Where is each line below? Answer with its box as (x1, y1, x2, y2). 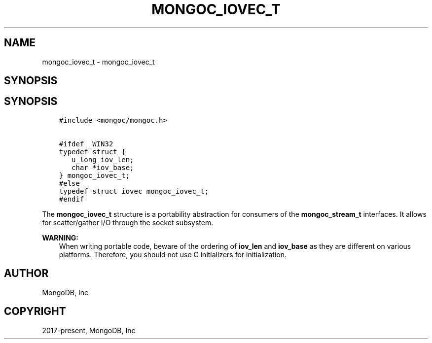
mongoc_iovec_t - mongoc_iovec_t (42, 57, 155, 66)
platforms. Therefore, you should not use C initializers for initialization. (59, 250, 287, 259)
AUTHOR (4, 267, 49, 280)
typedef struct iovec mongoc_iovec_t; (59, 187, 209, 195)
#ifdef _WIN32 (59, 139, 113, 148)
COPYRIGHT (4, 305, 66, 318)
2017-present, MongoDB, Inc (42, 326, 136, 335)
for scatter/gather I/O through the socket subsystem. (42, 218, 214, 227)
